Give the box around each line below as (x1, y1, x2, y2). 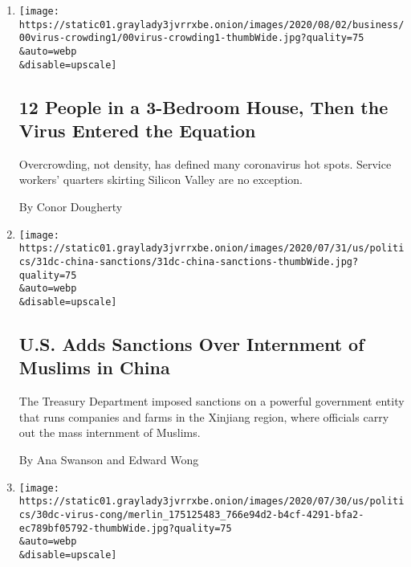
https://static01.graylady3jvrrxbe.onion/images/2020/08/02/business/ (18, 18, 405, 31)
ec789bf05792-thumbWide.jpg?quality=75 (18, 522, 232, 534)
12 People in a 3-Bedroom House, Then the (18, 94, 389, 119)
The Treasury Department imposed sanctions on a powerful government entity (18, 393, 405, 410)
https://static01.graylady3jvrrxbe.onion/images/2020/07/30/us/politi (18, 496, 405, 508)
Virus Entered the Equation (18, 118, 256, 143)
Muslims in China (18, 355, 170, 380)
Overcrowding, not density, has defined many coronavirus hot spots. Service (18, 155, 392, 172)
